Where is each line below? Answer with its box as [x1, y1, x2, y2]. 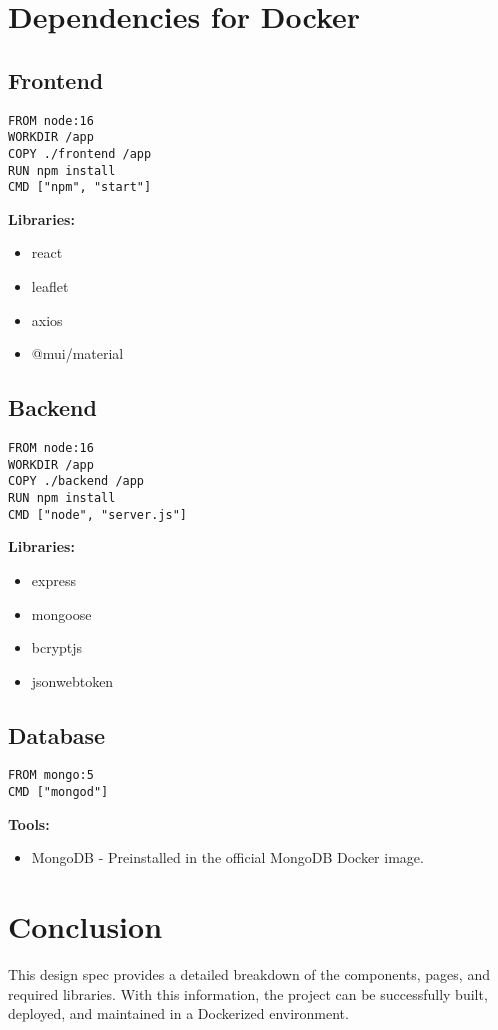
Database [8, 719, 106, 750]
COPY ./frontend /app [8, 146, 152, 161]
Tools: [8, 813, 50, 834]
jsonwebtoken [31, 670, 114, 691]
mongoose [31, 603, 92, 624]
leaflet [31, 276, 69, 297]
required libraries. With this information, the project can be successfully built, [8, 983, 488, 1004]
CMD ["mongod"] [8, 785, 109, 800]
